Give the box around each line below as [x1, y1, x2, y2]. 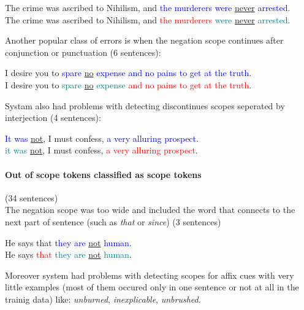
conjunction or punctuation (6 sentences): [5, 45, 161, 58]
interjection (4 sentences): [5, 111, 101, 124]
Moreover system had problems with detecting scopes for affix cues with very [5, 268, 294, 281]
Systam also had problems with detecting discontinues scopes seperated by [5, 99, 285, 112]
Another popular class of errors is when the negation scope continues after [5, 34, 284, 47]
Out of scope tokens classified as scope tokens [5, 168, 202, 180]
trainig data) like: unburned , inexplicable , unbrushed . [5, 292, 201, 305]
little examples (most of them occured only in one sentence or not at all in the [5, 281, 299, 293]
